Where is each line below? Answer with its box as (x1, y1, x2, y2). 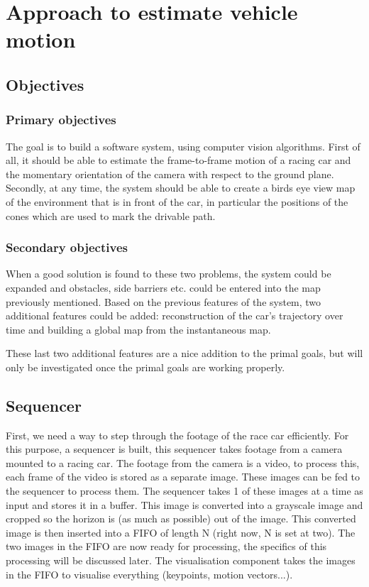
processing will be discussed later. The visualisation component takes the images (6, 553, 356, 568)
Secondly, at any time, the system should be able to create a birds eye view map (6, 180, 356, 195)
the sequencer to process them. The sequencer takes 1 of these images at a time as (6, 483, 363, 498)
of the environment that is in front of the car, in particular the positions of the (6, 194, 348, 209)
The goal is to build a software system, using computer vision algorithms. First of (6, 138, 360, 153)
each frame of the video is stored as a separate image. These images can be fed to (6, 469, 360, 484)
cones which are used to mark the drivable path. (6, 208, 216, 223)
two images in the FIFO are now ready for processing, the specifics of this (6, 539, 327, 554)
